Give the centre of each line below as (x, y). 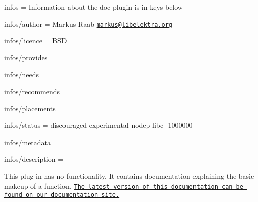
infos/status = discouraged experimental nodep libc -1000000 (99, 125)
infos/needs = (25, 74)
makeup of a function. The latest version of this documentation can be (124, 186)
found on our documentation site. (62, 195)
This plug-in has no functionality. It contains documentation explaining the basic (129, 176)
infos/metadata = (31, 142)
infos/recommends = (36, 91)
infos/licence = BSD (36, 41)
